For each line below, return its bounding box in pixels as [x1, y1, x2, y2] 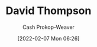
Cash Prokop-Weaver [22, 23, 75, 31]
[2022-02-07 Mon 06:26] [17, 35, 80, 42]
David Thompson [5, 4, 92, 18]
